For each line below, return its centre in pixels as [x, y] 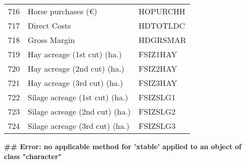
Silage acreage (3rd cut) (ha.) [79, 126]
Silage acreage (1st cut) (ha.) [78, 97]
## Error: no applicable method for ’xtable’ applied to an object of [123, 146]
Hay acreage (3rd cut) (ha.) [75, 83]
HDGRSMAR [162, 40]
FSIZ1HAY [158, 54]
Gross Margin [51, 40]
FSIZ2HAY [158, 68]
